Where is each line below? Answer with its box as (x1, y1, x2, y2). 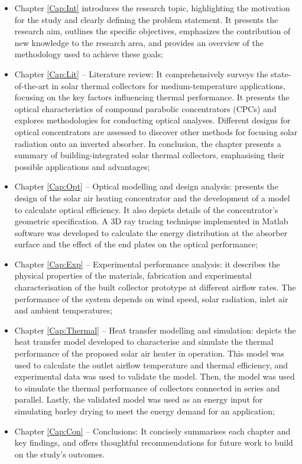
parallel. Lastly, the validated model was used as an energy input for (14, 393, 263, 406)
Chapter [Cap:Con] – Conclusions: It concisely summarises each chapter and (14, 424, 291, 437)
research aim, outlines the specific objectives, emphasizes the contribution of (14, 25, 291, 37)
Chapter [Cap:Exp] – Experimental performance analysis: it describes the (14, 257, 280, 270)
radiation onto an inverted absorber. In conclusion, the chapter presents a (14, 137, 281, 149)
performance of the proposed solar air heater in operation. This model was (14, 347, 284, 360)
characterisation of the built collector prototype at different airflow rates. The (14, 281, 296, 293)
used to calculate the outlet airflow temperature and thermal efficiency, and (14, 358, 288, 371)
